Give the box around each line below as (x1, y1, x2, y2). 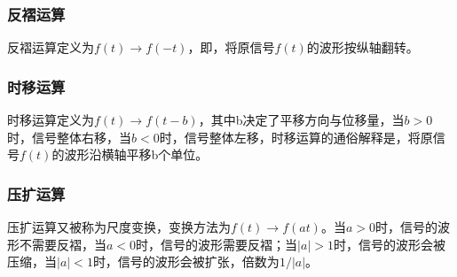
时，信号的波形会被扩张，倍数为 (92, 252, 280, 271)
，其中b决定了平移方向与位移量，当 (198, 111, 405, 129)
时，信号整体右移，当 (7, 127, 131, 146)
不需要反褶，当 (19, 235, 106, 253)
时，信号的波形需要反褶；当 (136, 235, 298, 253)
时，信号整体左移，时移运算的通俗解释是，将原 (159, 127, 433, 146)
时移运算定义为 (7, 111, 94, 129)
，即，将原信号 (187, 38, 275, 57)
